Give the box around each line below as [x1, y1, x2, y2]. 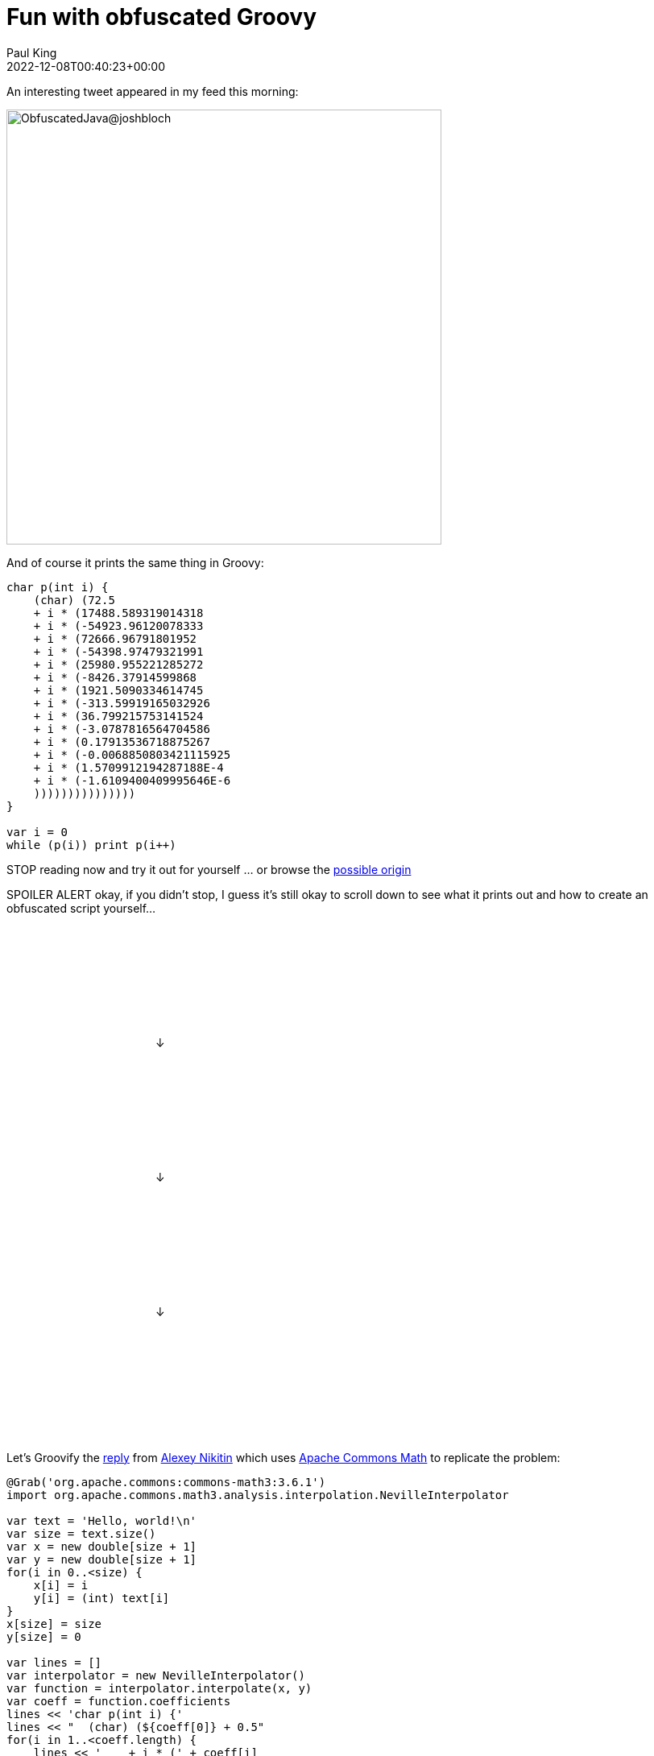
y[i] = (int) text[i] [33, 1591, 170, 1605]
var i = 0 [6, 825, 68, 839]
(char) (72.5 [33, 593, 115, 607]
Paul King [6, 45, 57, 60]
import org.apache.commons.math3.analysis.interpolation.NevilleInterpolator [6, 1488, 509, 1501]
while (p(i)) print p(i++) [6, 838, 176, 851]
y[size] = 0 [6, 1630, 81, 1643]
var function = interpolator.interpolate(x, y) [6, 1681, 313, 1695]
